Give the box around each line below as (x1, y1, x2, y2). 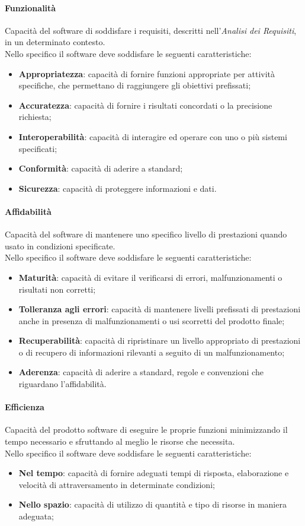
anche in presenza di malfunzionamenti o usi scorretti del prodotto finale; (18, 314, 285, 327)
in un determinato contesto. (5, 36, 105, 48)
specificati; (18, 142, 57, 154)
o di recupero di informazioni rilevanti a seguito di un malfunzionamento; (18, 346, 285, 358)
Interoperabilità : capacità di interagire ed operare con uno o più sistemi (18, 130, 287, 142)
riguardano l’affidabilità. (18, 378, 107, 390)
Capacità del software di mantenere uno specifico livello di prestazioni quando (5, 228, 287, 240)
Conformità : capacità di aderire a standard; (18, 162, 183, 175)
